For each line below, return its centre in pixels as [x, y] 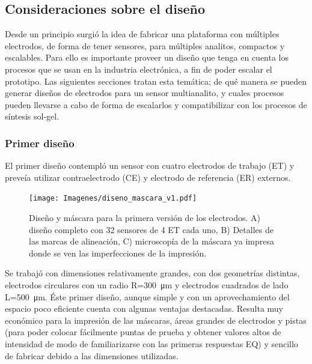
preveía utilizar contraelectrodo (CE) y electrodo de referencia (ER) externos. [148, 177]
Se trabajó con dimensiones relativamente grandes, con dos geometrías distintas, [152, 273]
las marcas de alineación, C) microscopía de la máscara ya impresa [152, 241]
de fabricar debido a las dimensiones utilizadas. [92, 355]
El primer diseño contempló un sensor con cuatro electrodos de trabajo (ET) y [150, 165]
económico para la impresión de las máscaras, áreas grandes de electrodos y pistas [156, 320]
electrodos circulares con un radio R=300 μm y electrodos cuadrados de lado [147, 284]
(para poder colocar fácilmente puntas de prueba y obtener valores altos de [143, 332]
